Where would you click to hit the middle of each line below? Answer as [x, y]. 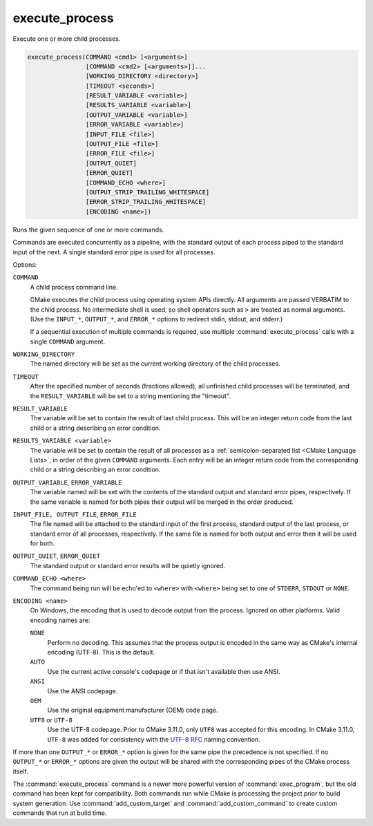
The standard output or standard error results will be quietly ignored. [128, 565]
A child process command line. [74, 287]
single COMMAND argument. [68, 341]
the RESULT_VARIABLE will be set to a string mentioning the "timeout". [130, 396]
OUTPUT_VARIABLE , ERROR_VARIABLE [67, 482]
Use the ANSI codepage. [83, 691]
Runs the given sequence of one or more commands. [88, 229]
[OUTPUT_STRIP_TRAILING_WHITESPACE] [147, 193]
